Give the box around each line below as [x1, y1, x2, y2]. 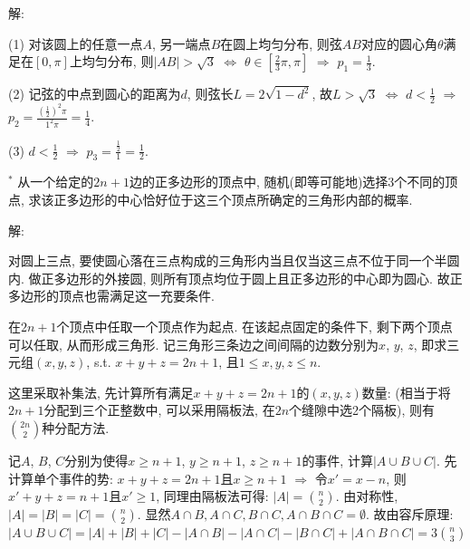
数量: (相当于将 [361, 382, 451, 401]
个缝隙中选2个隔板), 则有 [289, 400, 436, 419]
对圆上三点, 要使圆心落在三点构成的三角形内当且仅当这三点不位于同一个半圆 [8, 251, 460, 270]
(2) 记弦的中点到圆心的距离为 [8, 84, 181, 103]
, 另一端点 [152, 34, 211, 53]
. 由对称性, [335, 486, 398, 506]
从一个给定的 [17, 172, 94, 191]
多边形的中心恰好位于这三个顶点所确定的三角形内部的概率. [66, 189, 413, 208]
